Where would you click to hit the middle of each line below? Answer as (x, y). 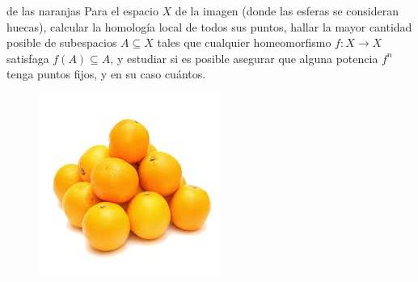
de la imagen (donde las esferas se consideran (287, 11)
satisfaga (28, 58)
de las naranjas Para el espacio (82, 11)
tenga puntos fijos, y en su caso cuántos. (106, 74)
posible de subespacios (62, 42)
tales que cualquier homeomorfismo (244, 42)
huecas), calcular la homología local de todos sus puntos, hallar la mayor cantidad (209, 26)
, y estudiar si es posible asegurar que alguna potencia (244, 58)
